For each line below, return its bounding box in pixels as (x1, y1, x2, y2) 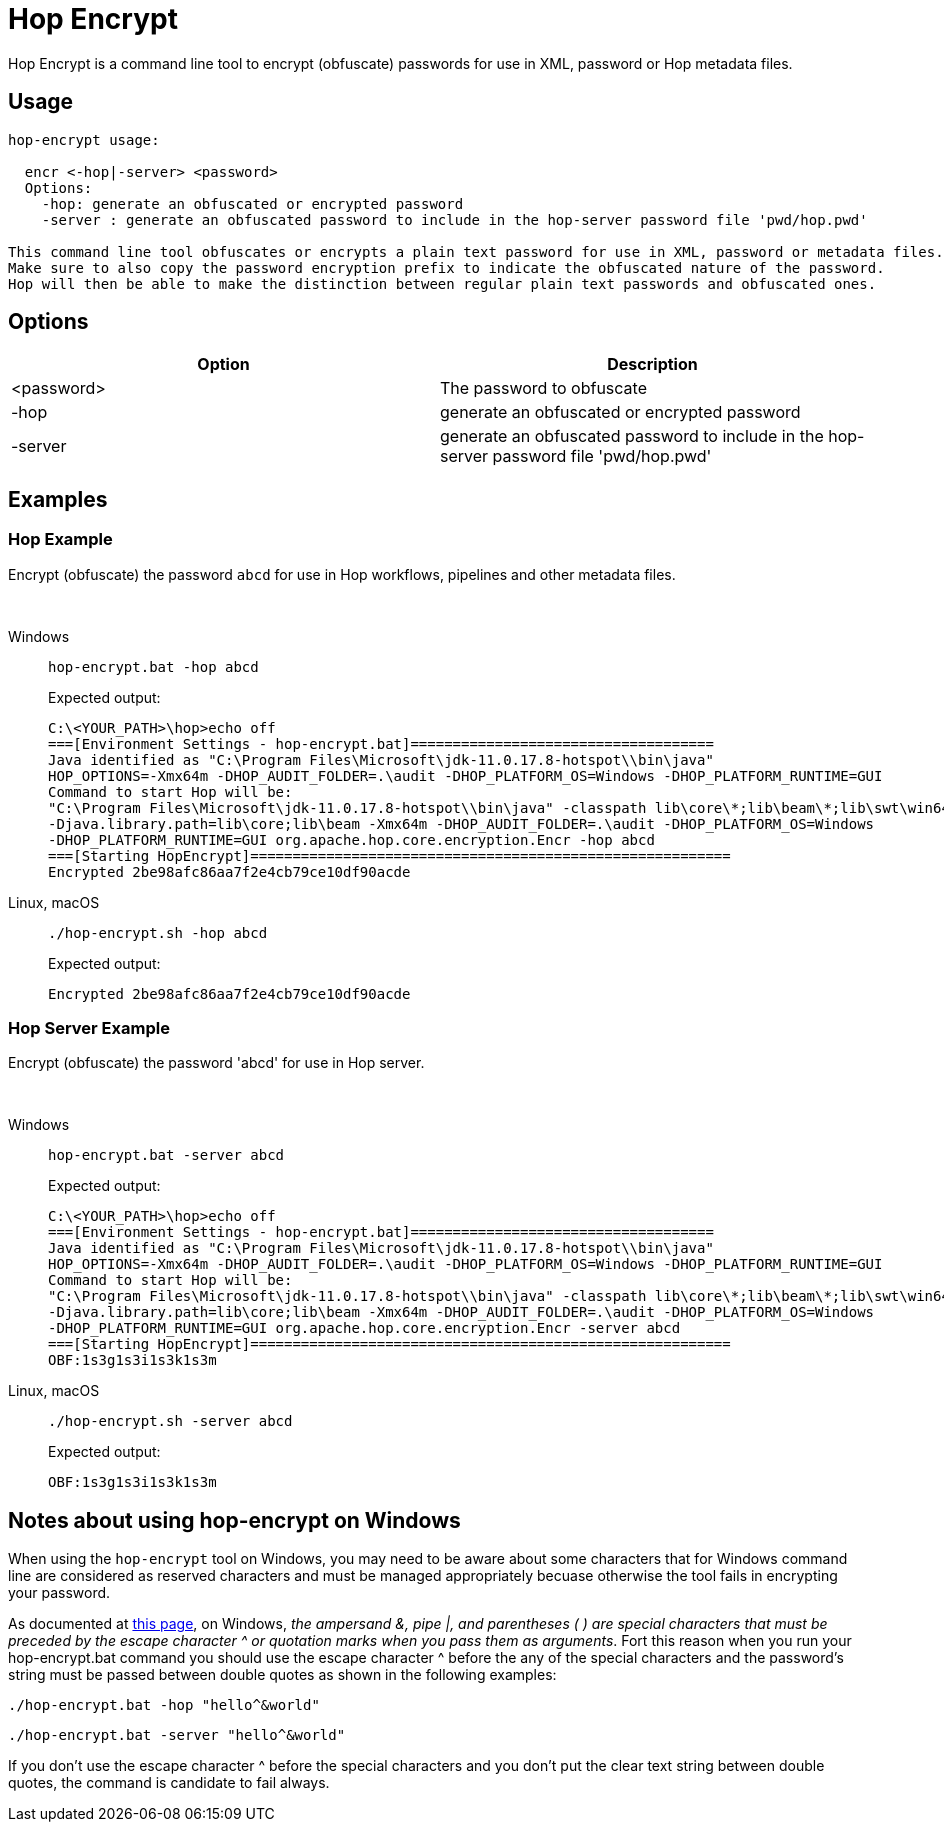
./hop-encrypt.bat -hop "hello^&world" (8, 1697, 320, 1714)
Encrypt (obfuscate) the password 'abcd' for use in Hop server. (8, 1054, 425, 1072)
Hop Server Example (8, 1018, 170, 1039)
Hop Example (8, 529, 113, 550)
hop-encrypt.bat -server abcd (48, 1147, 285, 1164)
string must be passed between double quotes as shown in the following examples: (8, 1666, 557, 1684)
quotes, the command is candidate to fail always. (8, 1774, 330, 1792)
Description (607, 354, 698, 375)
